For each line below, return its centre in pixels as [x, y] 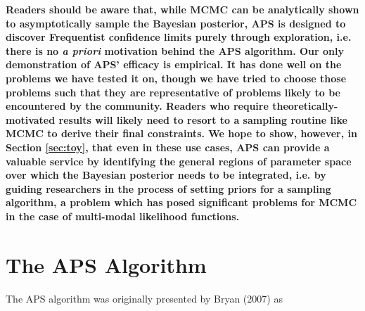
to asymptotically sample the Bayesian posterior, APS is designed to [176, 23]
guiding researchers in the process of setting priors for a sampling [168, 188]
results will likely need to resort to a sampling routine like [203, 119]
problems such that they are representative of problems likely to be [173, 92]
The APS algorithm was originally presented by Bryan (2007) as [144, 298]
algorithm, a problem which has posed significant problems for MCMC [181, 202]
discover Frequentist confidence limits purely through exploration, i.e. [179, 37]
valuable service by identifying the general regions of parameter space [179, 161]
